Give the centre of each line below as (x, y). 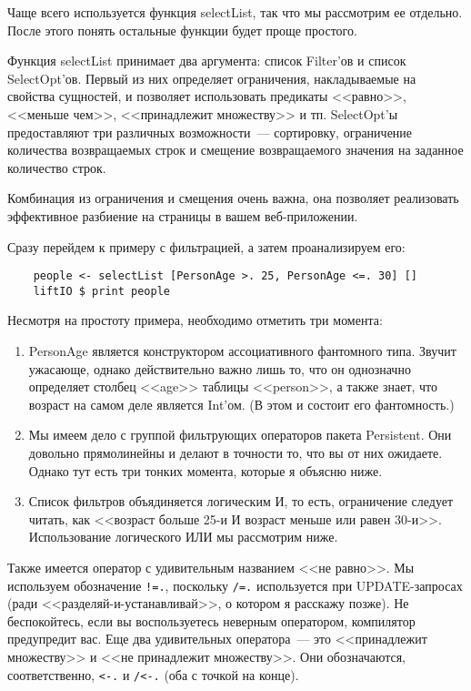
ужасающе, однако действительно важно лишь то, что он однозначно (220, 368)
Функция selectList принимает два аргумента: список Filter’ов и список (207, 61)
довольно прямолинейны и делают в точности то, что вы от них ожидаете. (235, 452)
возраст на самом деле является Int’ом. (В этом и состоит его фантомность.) (241, 404)
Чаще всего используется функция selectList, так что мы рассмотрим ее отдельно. (235, 12)
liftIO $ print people (101, 291)
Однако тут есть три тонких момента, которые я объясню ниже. (205, 470)
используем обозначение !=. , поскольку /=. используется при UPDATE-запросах (235, 585)
